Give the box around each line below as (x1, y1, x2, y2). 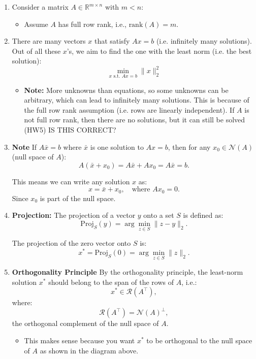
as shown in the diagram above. (40, 345, 139, 355)
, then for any (168, 141, 211, 152)
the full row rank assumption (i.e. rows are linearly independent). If (24, 104, 235, 115)
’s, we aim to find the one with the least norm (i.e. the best (67, 45, 252, 56)
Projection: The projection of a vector (12, 210, 136, 220)
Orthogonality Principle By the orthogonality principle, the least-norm (12, 267, 243, 277)
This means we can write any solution (12, 176, 130, 186)
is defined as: (183, 210, 223, 220)
